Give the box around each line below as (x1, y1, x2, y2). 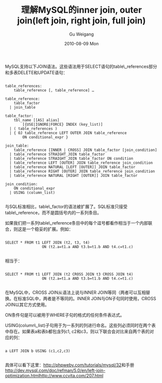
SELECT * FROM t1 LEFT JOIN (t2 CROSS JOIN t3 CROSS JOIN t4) (5, 271, 133, 277)
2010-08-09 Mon (64, 40, 99, 46)
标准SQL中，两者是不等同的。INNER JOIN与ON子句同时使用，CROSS (17, 295, 156, 301)
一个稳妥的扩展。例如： (26, 226, 73, 232)
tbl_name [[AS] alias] (14, 117, 60, 122)
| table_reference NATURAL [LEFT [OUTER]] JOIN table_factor (9, 164, 136, 170)
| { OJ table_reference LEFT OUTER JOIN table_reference (9, 130, 127, 135)
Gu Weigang (69, 31, 94, 37)
